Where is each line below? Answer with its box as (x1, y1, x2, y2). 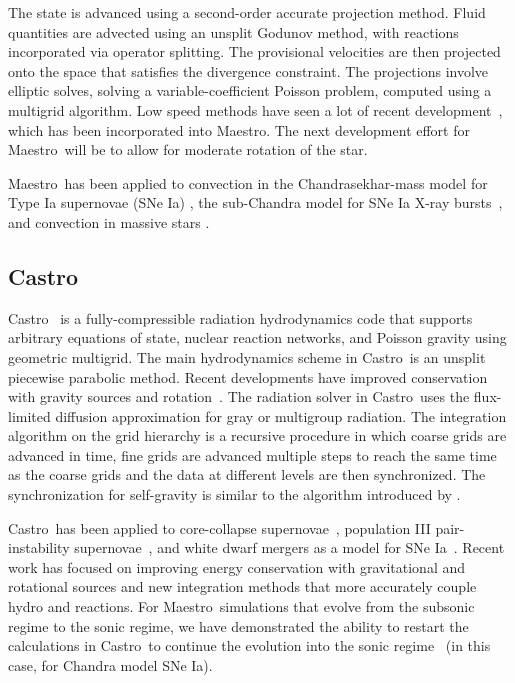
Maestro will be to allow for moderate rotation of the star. (8, 139, 368, 160)
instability (8, 537, 70, 558)
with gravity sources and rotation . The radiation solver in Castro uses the (8, 386, 470, 407)
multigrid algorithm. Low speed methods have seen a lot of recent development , (8, 99, 503, 120)
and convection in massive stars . (8, 211, 210, 232)
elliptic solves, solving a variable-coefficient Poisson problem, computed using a (8, 80, 492, 101)
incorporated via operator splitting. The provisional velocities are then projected (8, 41, 501, 62)
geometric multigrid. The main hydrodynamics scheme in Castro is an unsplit (8, 346, 486, 367)
